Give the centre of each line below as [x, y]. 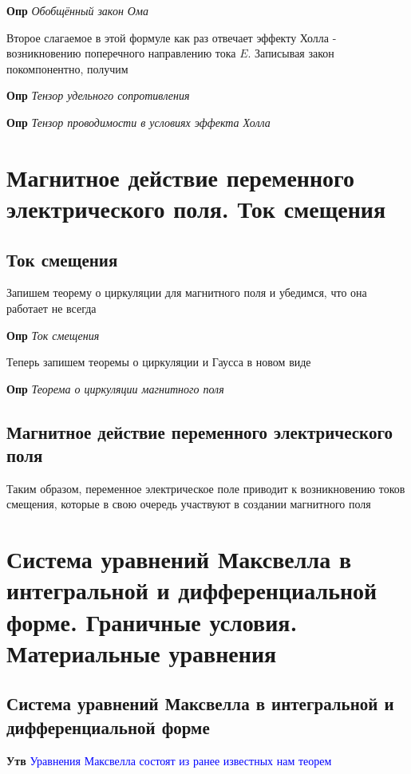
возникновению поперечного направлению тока [121, 53]
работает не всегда [51, 308]
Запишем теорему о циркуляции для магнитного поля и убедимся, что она [187, 292]
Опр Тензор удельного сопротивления [98, 95]
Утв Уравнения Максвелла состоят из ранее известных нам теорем [169, 760]
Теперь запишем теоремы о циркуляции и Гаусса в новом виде [159, 362]
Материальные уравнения [142, 652]
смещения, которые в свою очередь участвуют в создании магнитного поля [189, 504]
